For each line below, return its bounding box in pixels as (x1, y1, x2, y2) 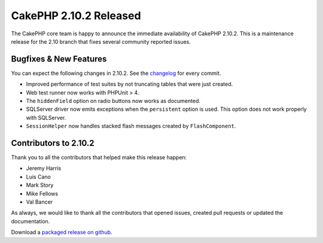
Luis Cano (26, 173, 51, 180)
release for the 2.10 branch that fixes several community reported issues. (11, 38, 191, 45)
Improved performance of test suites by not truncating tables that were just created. (26, 81, 233, 88)
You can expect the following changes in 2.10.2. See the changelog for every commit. (11, 69, 221, 77)
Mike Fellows (26, 190, 59, 197)
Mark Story (26, 181, 54, 189)
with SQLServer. (26, 114, 66, 121)
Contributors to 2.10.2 (11, 138, 95, 148)
